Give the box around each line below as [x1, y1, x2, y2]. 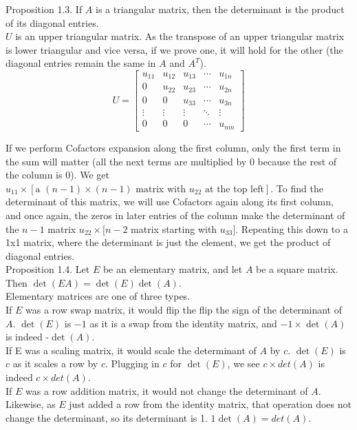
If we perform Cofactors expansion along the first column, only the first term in [6, 140, 341, 154]
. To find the [270, 181, 323, 195]
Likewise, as [6, 397, 56, 411]
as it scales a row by [12, 356, 98, 371]
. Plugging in [105, 356, 160, 371]
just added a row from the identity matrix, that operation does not [69, 397, 351, 411]
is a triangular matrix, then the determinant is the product [96, 2, 345, 16]
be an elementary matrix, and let [102, 262, 243, 276]
